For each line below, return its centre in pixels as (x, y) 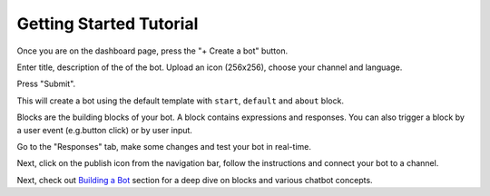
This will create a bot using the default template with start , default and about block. (181, 101)
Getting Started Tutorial (108, 24)
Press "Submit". (46, 84)
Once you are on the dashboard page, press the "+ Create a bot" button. (152, 51)
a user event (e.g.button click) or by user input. (104, 130)
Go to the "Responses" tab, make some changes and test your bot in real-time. (164, 146)
